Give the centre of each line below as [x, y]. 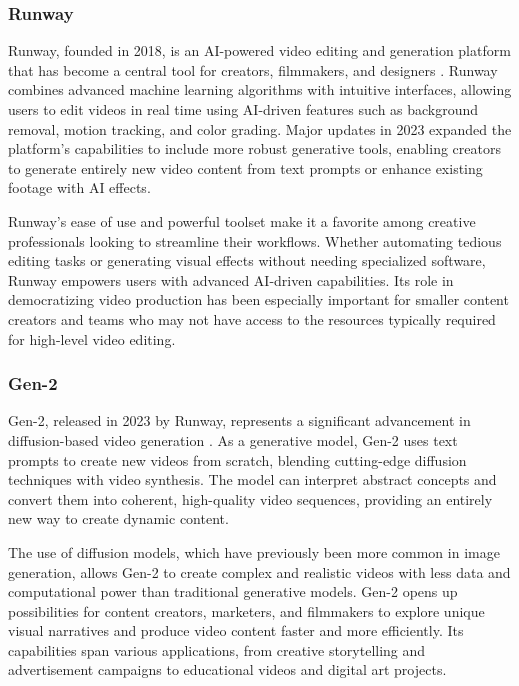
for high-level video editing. [92, 338]
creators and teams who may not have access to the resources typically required [252, 318]
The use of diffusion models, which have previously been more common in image [254, 551]
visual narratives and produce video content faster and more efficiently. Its [236, 630]
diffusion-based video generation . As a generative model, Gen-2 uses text [233, 439]
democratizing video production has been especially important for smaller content [258, 299]
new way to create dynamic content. [118, 518]
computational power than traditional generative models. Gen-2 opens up [233, 591]
